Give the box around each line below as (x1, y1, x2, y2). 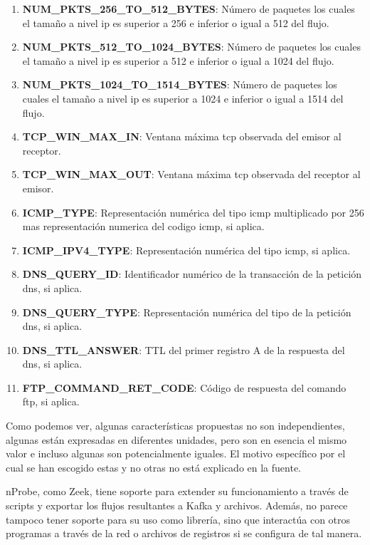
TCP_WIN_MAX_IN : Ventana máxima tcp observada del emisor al (22, 129, 342, 144)
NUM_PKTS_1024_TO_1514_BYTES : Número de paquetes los (22, 77, 337, 92)
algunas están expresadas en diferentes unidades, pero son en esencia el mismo (6, 432, 347, 447)
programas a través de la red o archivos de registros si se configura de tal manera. (6, 526, 362, 541)
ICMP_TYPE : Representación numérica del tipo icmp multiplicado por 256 (22, 204, 364, 219)
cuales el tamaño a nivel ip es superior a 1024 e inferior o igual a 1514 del (22, 90, 344, 105)
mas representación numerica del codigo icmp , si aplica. (22, 219, 265, 234)
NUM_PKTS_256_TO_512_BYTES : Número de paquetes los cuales (22, 1, 355, 16)
